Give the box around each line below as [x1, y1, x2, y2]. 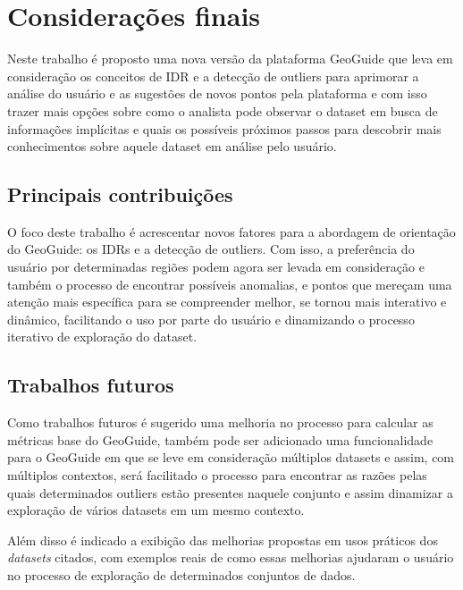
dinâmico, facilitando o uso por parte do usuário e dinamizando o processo [7, 309, 415, 328]
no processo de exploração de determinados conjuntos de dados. [7, 566, 356, 584]
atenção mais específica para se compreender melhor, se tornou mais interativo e [7, 292, 447, 311]
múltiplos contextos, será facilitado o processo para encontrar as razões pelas [7, 466, 427, 485]
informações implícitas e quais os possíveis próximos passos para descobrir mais [7, 119, 442, 138]
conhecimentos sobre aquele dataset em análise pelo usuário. [7, 137, 337, 156]
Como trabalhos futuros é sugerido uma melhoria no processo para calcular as [7, 413, 434, 432]
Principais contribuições [7, 181, 233, 208]
